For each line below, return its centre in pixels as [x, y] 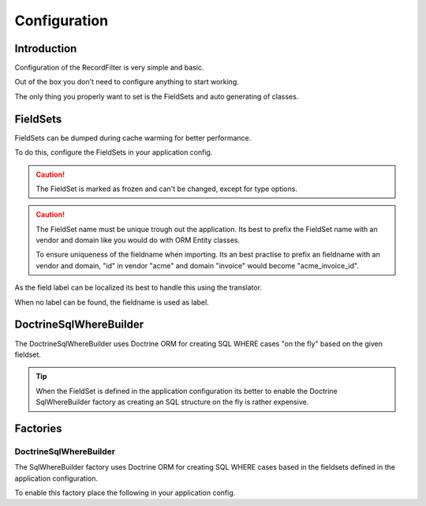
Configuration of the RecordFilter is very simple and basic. [109, 68]
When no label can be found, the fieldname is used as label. [112, 302]
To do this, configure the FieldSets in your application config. [114, 152]
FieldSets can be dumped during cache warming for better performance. [133, 137]
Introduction [46, 49]
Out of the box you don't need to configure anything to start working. [127, 82]
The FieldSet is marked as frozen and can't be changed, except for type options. [166, 189]
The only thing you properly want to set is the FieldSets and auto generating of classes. [157, 96]
